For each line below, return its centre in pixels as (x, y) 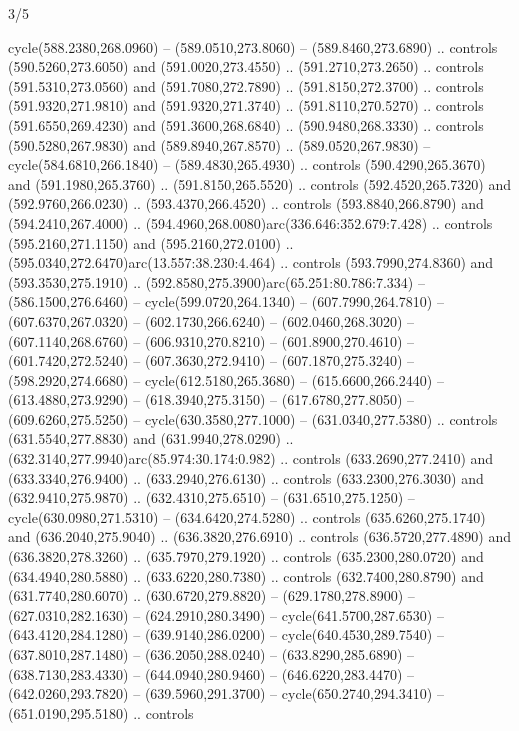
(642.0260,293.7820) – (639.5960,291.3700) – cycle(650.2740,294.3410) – (226, 693)
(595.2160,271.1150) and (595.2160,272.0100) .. (151, 242)
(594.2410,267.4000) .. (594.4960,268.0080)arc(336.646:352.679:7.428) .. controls (250, 222)
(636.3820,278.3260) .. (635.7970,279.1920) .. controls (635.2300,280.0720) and (246, 556)
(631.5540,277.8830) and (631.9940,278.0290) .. (151, 438)
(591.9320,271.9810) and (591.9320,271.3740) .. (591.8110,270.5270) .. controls (246, 105)
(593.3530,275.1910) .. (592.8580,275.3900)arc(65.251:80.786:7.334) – (216, 281)
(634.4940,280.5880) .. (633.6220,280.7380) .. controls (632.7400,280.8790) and (246, 575)
